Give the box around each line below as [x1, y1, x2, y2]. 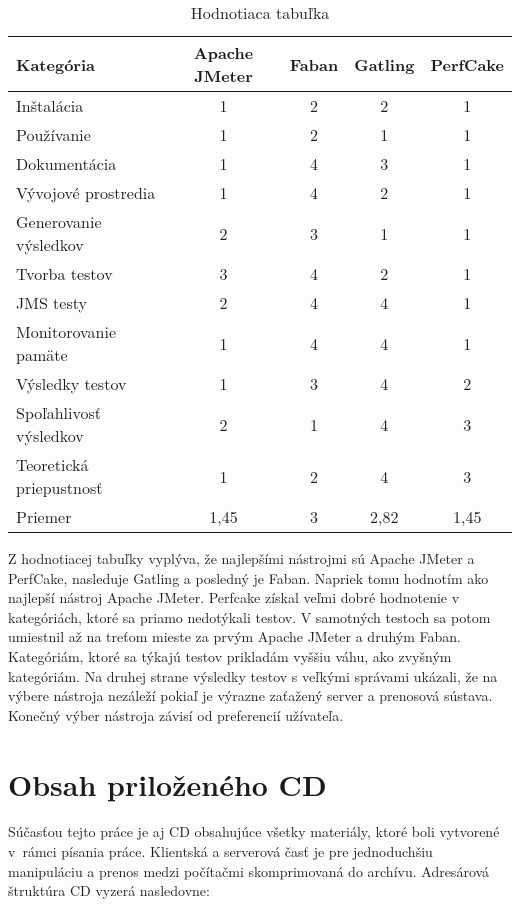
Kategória [16, 52, 95, 76]
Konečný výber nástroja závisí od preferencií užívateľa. [8, 704, 344, 725]
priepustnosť [16, 476, 103, 499]
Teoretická [16, 453, 89, 476]
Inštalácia [16, 94, 84, 117]
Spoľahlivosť [16, 401, 102, 424]
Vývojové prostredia [16, 181, 156, 204]
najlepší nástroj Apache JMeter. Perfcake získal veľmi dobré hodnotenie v [8, 587, 460, 608]
